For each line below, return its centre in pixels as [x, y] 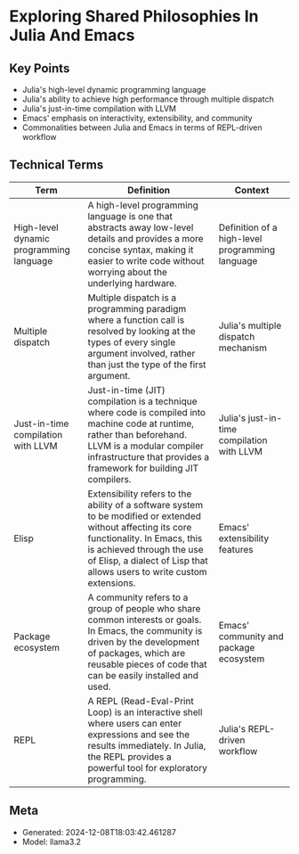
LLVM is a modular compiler [146, 446]
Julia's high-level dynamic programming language [114, 90]
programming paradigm [137, 308]
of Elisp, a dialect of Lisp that [148, 561]
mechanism [243, 348]
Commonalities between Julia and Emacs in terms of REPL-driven [142, 127]
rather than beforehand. [137, 434]
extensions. [112, 583]
